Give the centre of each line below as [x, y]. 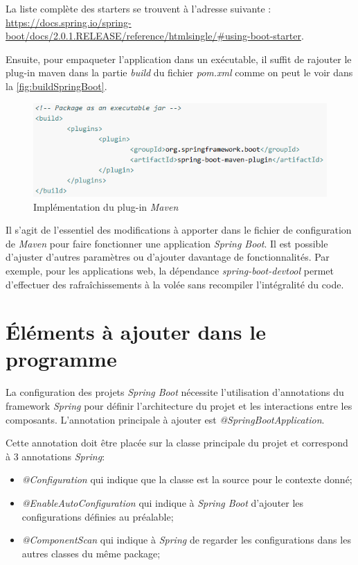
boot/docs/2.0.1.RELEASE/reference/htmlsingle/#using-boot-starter [153, 36]
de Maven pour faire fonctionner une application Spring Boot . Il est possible [167, 243]
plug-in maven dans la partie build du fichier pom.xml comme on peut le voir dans [179, 72]
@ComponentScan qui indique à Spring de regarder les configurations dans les [186, 540]
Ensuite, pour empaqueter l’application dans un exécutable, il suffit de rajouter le [179, 59]
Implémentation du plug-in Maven [106, 206]
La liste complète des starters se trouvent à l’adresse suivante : [138, 8]
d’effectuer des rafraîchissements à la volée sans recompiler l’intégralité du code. [175, 284]
